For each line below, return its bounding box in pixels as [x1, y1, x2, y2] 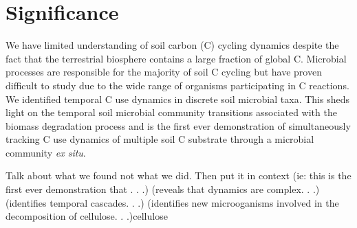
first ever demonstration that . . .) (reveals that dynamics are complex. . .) [6, 182, 320, 196]
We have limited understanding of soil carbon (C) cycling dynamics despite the [6, 38, 339, 52]
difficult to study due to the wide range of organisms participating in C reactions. [6, 78, 349, 92]
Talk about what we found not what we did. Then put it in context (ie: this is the [6, 168, 351, 183]
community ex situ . [6, 145, 86, 159]
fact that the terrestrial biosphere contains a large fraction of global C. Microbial [6, 51, 347, 65]
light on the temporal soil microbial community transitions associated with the [6, 105, 337, 119]
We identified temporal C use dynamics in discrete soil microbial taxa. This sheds [6, 91, 349, 106]
